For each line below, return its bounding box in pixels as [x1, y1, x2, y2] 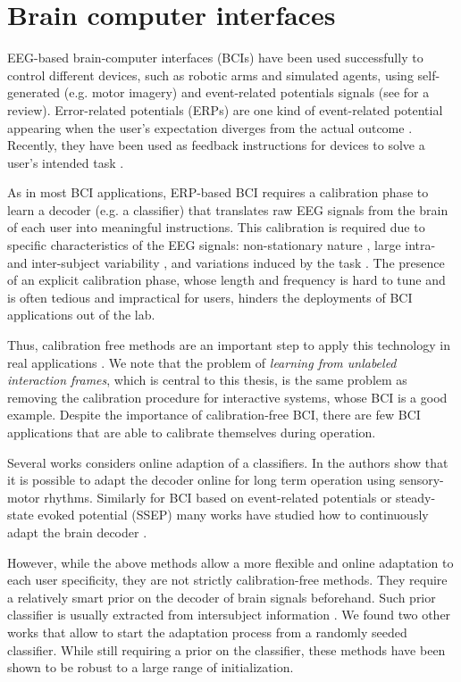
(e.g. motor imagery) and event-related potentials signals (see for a [63, 83, 430, 102]
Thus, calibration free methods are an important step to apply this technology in [7, 336, 450, 354]
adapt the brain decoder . [7, 522, 147, 541]
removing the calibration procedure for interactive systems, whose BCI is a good [7, 387, 448, 406]
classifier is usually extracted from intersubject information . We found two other [7, 605, 451, 624]
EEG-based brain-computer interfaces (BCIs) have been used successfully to [7, 48, 423, 67]
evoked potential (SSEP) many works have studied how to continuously [38, 505, 429, 524]
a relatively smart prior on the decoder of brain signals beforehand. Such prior [7, 587, 436, 606]
